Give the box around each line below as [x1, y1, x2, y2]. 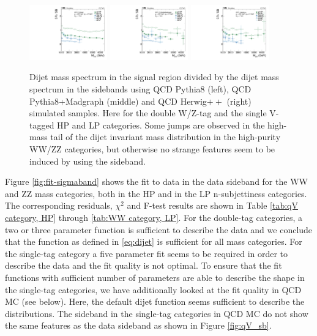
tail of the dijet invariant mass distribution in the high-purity [50, 130, 281, 143]
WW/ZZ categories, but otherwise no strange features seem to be [29, 143, 275, 155]
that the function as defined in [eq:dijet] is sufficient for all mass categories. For [5, 235, 302, 248]
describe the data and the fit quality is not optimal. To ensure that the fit [5, 259, 282, 272]
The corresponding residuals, [5, 199, 113, 212]
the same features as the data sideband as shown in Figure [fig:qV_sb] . [5, 319, 272, 332]
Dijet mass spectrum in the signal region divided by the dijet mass [29, 70, 279, 83]
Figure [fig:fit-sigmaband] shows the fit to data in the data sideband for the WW [5, 175, 308, 188]
